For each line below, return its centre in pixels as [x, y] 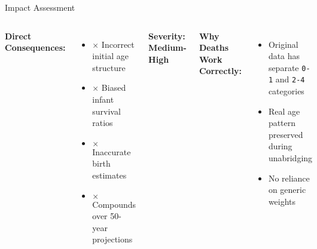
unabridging [290, 158]
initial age [110, 56]
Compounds [114, 204]
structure [109, 67]
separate [284, 67]
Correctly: [220, 71]
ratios [103, 123]
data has [284, 56]
